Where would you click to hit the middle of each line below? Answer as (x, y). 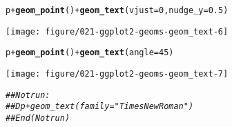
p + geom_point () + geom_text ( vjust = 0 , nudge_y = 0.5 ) (117, 10)
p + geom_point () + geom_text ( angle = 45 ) (90, 53)
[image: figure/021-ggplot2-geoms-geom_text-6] (117, 31)
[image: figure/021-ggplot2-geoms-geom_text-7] (117, 74)
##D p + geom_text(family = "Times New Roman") (100, 107)
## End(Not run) (38, 118)
